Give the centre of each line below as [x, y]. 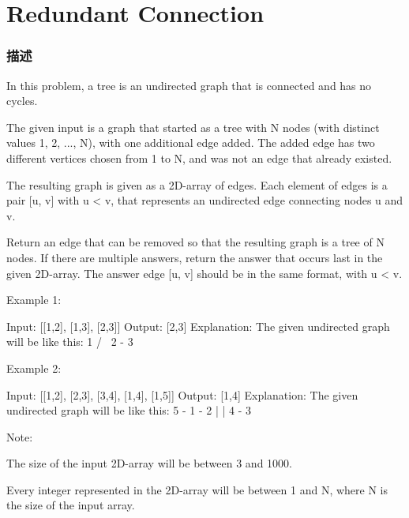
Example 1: [34, 300]
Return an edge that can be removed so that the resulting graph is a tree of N [195, 242]
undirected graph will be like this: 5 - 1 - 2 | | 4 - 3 [129, 410]
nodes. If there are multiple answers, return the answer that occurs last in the [195, 257]
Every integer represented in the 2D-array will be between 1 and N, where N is [197, 489]
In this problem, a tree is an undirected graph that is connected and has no [189, 85]
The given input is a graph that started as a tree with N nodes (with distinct [193, 127]
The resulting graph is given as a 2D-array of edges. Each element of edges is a [197, 184]
